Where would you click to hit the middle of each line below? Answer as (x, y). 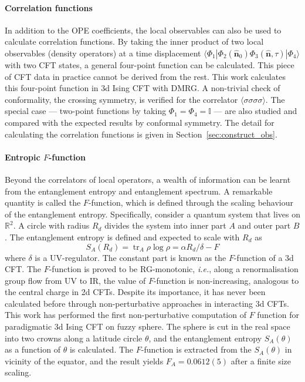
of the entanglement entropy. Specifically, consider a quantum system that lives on (152, 214)
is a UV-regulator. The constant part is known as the (131, 257)
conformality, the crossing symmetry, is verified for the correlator (121, 99)
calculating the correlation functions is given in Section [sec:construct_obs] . (141, 134)
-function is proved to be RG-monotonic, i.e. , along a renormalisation (174, 269)
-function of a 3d (264, 257)
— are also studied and (255, 111)
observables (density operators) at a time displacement (103, 53)
